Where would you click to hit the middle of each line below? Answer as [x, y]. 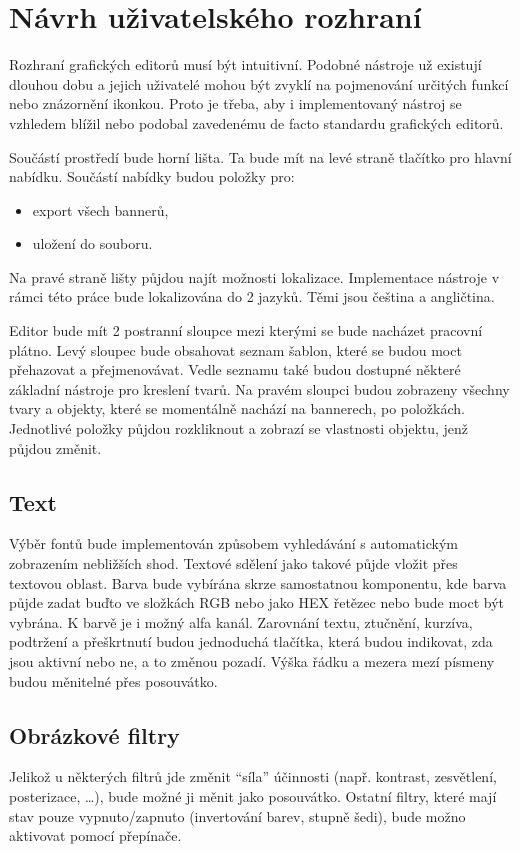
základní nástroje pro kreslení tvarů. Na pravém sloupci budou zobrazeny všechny [259, 388]
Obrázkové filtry [94, 734]
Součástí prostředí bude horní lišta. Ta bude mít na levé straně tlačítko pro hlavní [260, 156]
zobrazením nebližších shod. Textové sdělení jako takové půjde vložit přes [233, 563]
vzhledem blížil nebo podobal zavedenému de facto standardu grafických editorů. [256, 122]
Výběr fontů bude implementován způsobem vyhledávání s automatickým [233, 543]
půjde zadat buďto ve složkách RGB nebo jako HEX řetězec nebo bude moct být [257, 602]
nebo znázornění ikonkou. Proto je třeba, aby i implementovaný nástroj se [235, 103]
